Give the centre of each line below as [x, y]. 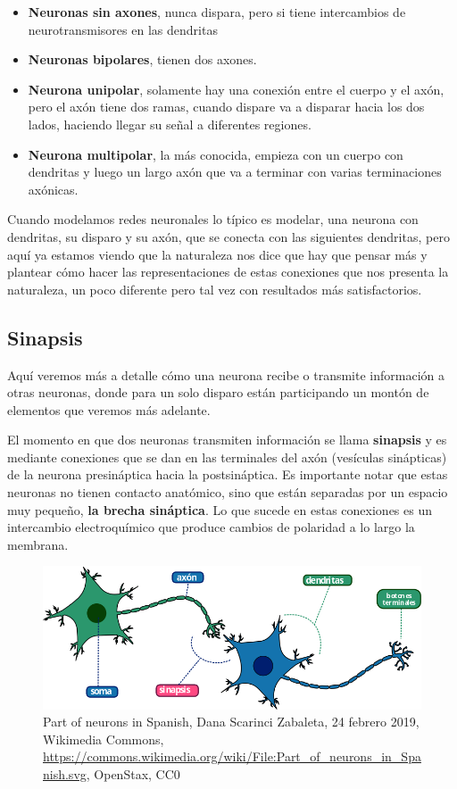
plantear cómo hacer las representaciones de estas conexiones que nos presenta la [228, 272]
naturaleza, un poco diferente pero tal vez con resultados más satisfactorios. [215, 289]
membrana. [38, 544]
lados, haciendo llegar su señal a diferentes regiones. [170, 124]
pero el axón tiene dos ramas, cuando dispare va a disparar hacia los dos [226, 107]
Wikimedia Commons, [104, 739]
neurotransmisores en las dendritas [123, 29]
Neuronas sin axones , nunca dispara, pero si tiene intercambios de [217, 12]
